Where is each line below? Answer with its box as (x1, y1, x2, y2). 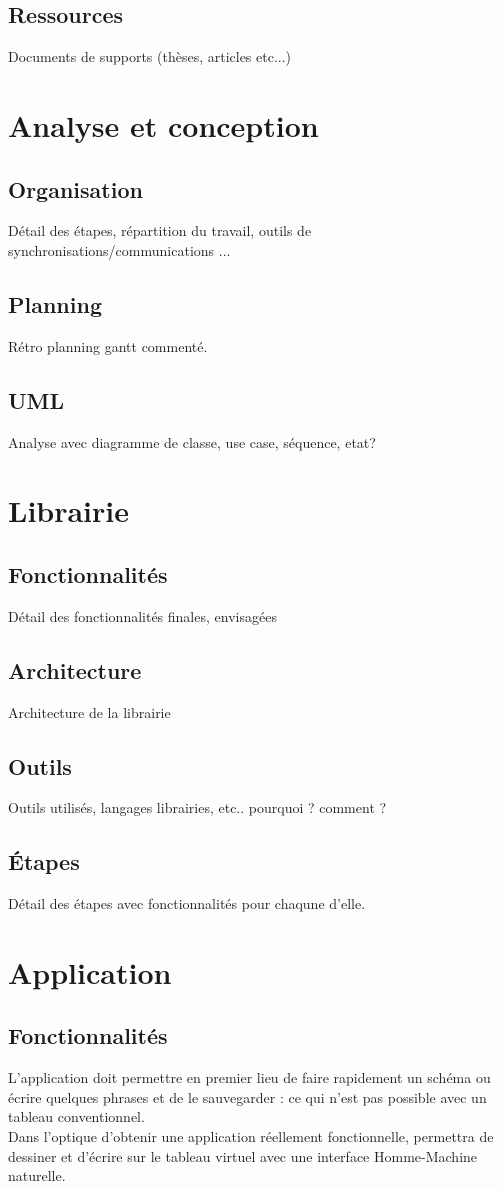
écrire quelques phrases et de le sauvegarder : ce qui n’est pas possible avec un (8, 1086, 487, 1107)
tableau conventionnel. (8, 1106, 145, 1127)
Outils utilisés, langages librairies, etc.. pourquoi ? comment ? (8, 797, 387, 818)
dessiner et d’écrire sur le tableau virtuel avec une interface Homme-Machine (8, 1145, 478, 1166)
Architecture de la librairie (8, 701, 171, 722)
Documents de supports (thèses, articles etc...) (8, 46, 292, 67)
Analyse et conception (8, 104, 319, 145)
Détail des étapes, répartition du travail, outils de (8, 220, 312, 241)
